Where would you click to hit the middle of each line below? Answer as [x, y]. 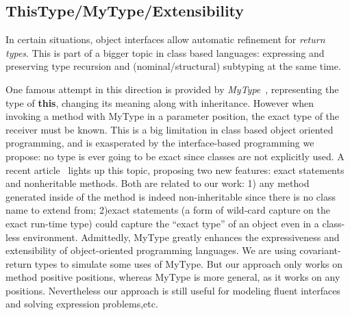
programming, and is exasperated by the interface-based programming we [160, 143]
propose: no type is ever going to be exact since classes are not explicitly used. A [175, 156]
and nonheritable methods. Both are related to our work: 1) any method [158, 183]
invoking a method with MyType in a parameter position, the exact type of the [173, 116]
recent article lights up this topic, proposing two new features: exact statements [175, 169]
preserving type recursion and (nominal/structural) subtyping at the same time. [173, 66]
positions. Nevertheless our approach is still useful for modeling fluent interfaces [173, 290]
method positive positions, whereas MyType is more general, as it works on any [173, 277]
